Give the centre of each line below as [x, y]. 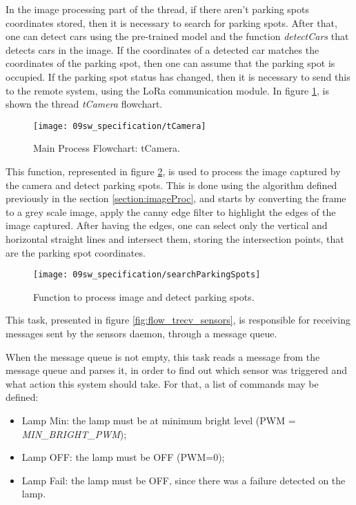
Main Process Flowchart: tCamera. [107, 148]
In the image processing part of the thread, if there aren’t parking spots [158, 9]
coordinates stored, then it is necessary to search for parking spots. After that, [171, 22]
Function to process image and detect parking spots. [144, 296]
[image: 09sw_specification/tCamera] [120, 126]
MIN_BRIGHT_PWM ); [74, 434]
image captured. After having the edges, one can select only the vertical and [167, 225]
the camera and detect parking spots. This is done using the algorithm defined [171, 185]
